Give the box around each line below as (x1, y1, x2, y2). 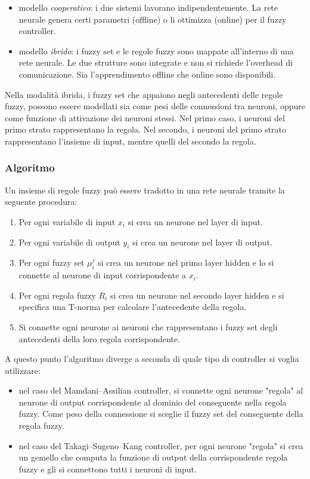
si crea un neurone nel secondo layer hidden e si (110, 288, 284, 301)
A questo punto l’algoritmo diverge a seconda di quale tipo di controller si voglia (5, 352, 299, 365)
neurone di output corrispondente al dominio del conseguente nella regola (18, 395, 287, 408)
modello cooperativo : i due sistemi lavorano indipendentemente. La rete (18, 1, 278, 13)
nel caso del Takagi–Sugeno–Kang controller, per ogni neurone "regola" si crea (18, 439, 303, 452)
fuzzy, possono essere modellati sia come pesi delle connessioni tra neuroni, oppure (5, 100, 305, 112)
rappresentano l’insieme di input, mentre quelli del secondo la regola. (5, 134, 256, 147)
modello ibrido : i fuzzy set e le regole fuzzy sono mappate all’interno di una (18, 44, 294, 57)
